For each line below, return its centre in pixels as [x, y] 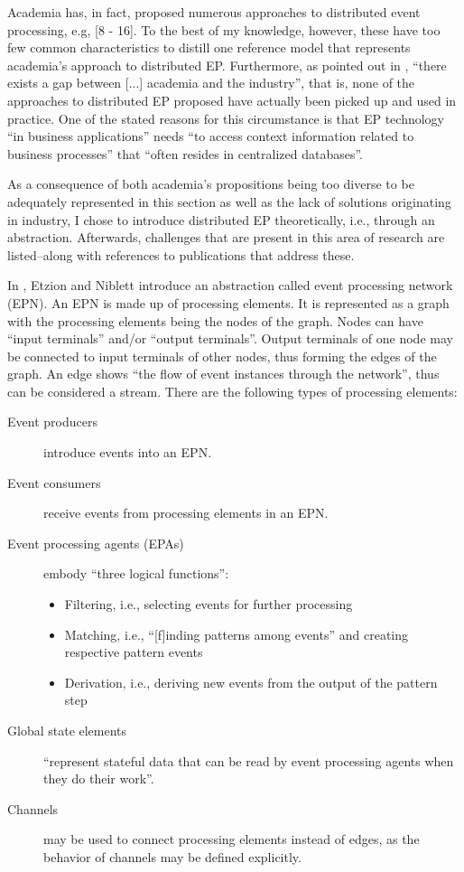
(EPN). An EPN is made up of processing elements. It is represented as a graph [228, 302]
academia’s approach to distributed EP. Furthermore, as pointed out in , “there [227, 65]
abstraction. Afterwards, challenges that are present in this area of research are [226, 237]
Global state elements [67, 730]
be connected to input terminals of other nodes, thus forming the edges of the [222, 356]
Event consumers [54, 482]
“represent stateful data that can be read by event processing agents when [249, 760]
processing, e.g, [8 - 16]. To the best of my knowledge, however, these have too [224, 29]
